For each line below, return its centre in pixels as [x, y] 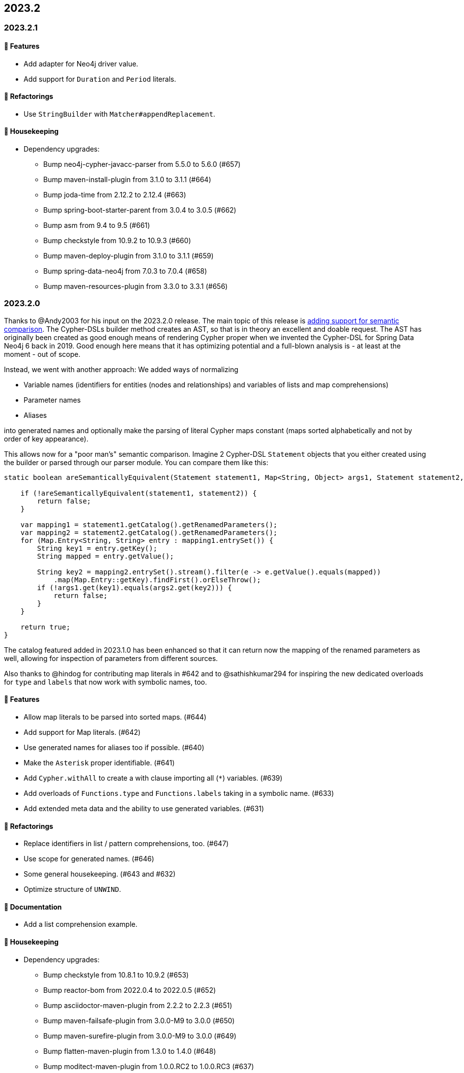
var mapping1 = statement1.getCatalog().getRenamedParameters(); [149, 524]
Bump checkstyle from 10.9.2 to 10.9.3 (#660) [117, 241]
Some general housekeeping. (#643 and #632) [100, 874]
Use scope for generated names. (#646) [89, 859]
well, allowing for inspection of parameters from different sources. [111, 658]
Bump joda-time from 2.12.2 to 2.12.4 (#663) [115, 195]
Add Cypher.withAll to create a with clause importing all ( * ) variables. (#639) [153, 778]
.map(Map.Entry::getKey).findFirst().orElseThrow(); [157, 580]
